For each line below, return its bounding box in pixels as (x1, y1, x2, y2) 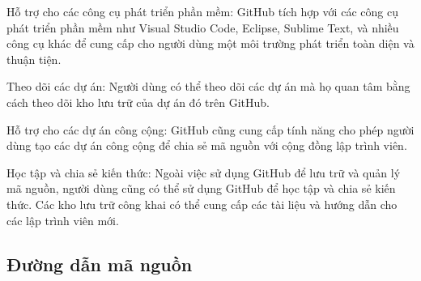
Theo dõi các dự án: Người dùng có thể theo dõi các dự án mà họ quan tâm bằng (6, 78, 410, 95)
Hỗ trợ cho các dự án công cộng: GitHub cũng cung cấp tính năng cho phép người (6, 121, 415, 138)
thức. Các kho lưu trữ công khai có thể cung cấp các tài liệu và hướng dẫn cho (6, 195, 398, 212)
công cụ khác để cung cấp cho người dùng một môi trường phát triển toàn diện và (6, 35, 415, 52)
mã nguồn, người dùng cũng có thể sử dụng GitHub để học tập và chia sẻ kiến (6, 180, 396, 197)
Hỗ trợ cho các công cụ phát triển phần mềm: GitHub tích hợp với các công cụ (6, 3, 398, 19)
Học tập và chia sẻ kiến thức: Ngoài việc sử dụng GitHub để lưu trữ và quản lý (6, 164, 401, 181)
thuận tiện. (6, 50, 62, 67)
